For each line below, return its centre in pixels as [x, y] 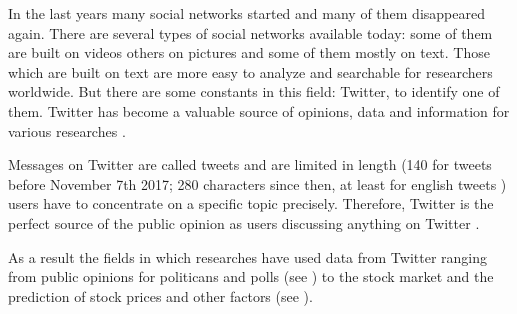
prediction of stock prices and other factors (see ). [160, 295]
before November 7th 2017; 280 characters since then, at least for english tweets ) [257, 183]
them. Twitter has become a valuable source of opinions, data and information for [259, 110]
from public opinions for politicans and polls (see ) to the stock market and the [251, 276]
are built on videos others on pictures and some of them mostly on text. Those [249, 52]
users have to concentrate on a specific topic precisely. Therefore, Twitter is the [251, 203]
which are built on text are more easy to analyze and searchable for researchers [250, 71]
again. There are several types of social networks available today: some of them [250, 32]
